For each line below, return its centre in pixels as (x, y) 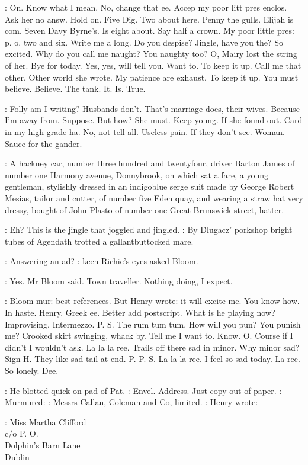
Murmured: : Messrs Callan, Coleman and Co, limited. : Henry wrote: (131, 402)
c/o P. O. (22, 433)
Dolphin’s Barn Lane (43, 445)
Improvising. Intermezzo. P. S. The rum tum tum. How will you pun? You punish (153, 324)
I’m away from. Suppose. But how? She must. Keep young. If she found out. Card (154, 120)
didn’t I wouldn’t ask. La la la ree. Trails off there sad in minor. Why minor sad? (152, 347)
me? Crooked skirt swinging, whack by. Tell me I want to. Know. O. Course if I (149, 336)
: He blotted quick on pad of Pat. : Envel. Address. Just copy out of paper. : (143, 390)
